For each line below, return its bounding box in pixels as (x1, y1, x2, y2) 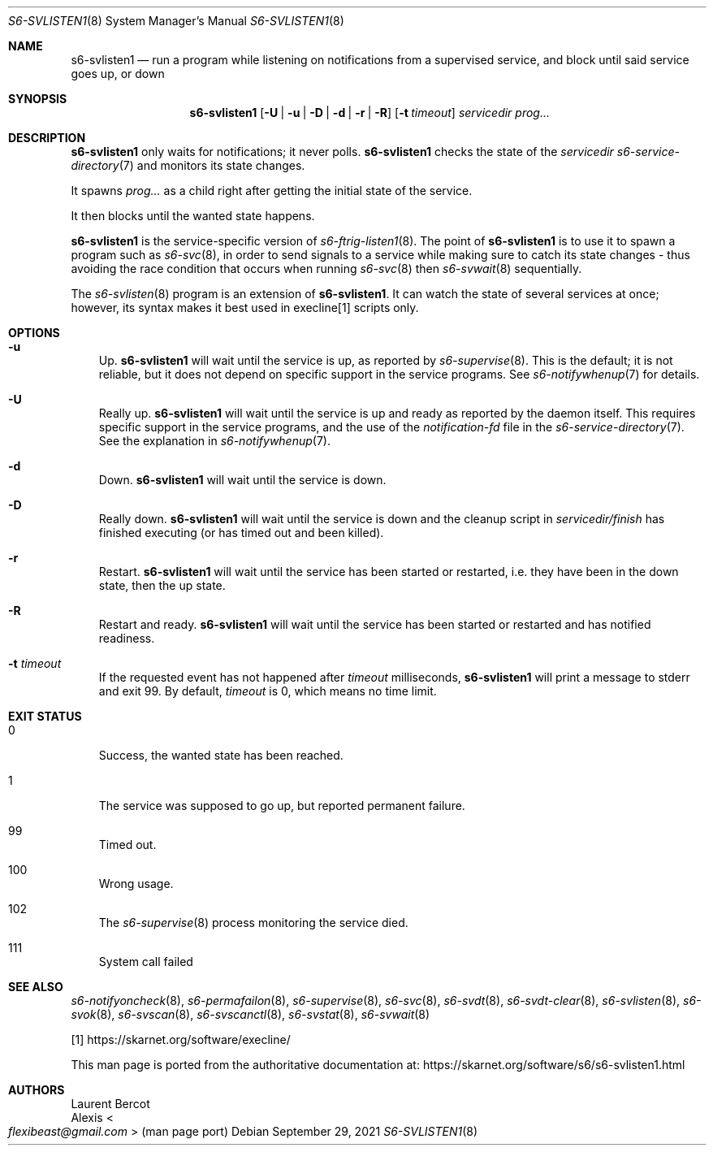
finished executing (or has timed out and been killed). (98, 526, 384, 539)
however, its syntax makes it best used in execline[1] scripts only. (71, 301, 419, 314)
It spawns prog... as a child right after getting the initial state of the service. (71, 184, 473, 197)
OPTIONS (8, 326, 60, 340)
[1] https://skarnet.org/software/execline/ (71, 1033, 291, 1046)
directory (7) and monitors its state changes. (71, 158, 305, 172)
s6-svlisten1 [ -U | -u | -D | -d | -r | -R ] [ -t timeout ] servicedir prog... (189, 106, 551, 119)
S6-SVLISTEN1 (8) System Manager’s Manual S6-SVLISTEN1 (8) (8, 14, 344, 28)
